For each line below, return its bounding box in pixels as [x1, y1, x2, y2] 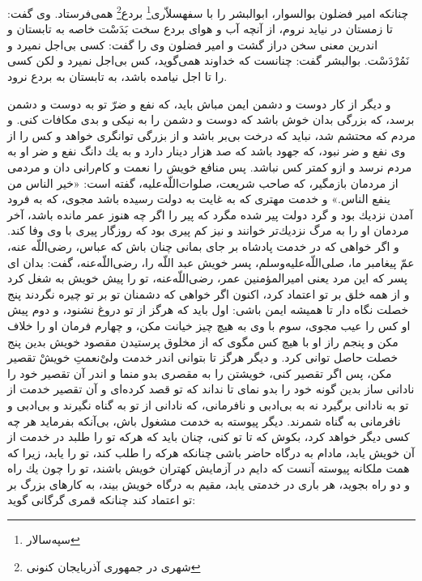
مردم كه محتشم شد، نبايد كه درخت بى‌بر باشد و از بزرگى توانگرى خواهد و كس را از [7, 126, 416, 143]
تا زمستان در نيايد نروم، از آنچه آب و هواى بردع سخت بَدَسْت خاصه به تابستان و [7, 20, 393, 37]
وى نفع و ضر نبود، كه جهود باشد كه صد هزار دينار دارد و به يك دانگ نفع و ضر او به [7, 142, 406, 159]
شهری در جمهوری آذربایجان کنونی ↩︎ [26, 558, 201, 575]
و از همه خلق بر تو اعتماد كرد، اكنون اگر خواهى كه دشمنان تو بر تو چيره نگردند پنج [7, 285, 410, 302]
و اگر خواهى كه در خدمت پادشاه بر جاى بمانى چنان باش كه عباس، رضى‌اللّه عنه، [7, 237, 399, 254]
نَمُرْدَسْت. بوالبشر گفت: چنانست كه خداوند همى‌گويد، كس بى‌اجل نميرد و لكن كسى [7, 52, 410, 69]
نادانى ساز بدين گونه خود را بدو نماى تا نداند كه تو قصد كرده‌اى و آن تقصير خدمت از [7, 380, 415, 397]
